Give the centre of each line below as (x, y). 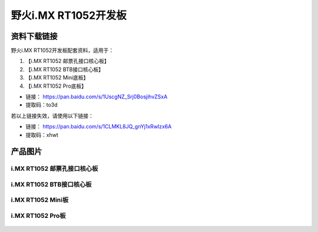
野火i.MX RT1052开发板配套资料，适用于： (62, 51)
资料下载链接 (34, 36)
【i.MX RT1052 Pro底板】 (56, 86)
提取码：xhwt (42, 135)
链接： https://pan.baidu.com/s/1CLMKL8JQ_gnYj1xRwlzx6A (99, 127)
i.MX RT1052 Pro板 (38, 216)
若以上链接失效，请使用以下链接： (52, 115)
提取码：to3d (42, 105)
